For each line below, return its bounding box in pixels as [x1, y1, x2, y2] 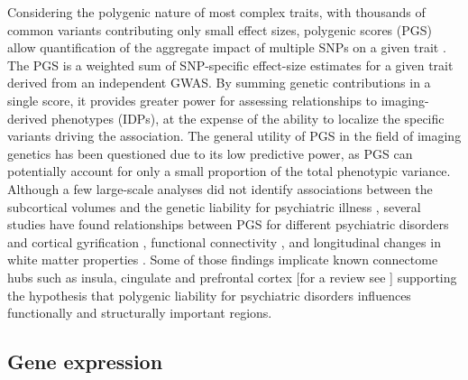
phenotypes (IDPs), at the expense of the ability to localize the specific [51, 108, 445, 127]
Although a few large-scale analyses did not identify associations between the [7, 179, 433, 198]
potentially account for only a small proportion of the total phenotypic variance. [7, 162, 451, 181]
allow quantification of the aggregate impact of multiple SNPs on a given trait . [7, 38, 446, 57]
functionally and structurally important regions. [7, 303, 272, 322]
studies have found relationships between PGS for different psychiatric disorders [7, 215, 449, 234]
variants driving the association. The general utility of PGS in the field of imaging [7, 126, 462, 145]
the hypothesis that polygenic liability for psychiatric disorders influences [7, 285, 411, 304]
